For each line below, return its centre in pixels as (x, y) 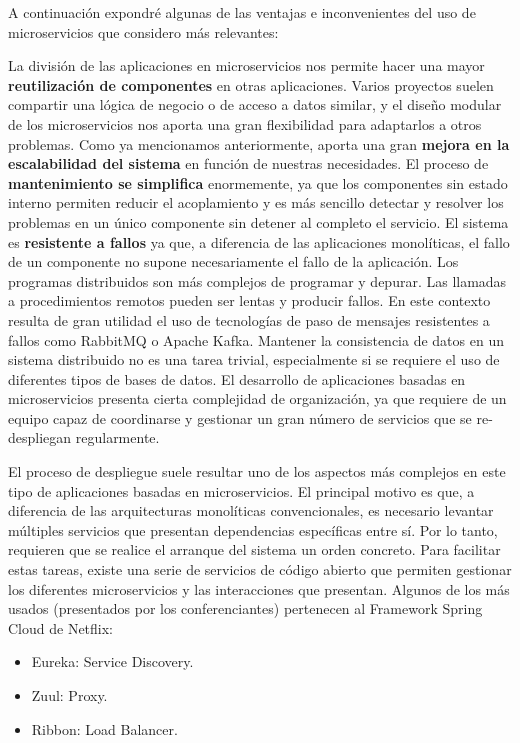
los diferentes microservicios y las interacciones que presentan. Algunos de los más (259, 588)
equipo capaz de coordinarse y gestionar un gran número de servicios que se (240, 417)
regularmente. (117, 437)
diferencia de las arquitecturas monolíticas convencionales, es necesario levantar (251, 510)
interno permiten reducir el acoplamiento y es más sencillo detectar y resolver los (256, 202)
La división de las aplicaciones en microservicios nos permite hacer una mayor (246, 65)
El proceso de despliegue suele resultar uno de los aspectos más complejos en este (257, 471)
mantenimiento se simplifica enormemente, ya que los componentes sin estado (258, 182)
